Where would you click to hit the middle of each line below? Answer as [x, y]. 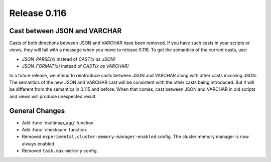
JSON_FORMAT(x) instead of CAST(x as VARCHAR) [75, 66]
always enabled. [39, 143]
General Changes [37, 111]
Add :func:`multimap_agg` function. [58, 122]
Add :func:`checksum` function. [54, 130]
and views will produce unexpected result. [53, 96]
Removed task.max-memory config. [60, 151]
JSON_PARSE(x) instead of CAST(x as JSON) [69, 59]
